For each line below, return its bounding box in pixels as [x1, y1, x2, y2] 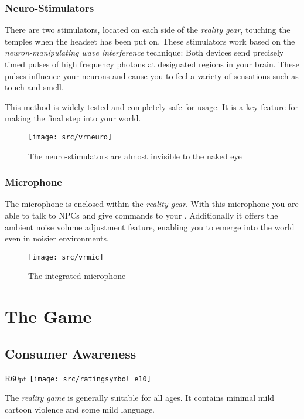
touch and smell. [5, 81, 64, 93]
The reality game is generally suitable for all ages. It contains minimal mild [5, 391, 275, 404]
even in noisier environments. [5, 232, 109, 244]
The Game [5, 304, 92, 328]
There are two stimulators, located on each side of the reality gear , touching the [5, 23, 291, 36]
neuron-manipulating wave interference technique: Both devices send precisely [5, 46, 284, 59]
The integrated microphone [28, 270, 126, 282]
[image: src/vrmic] [28, 253, 104, 261]
